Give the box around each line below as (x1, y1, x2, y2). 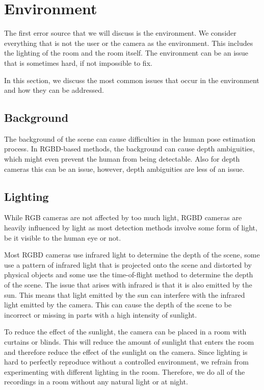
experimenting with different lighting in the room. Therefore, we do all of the (4, 366, 245, 377)
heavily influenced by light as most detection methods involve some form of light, (4, 222, 257, 233)
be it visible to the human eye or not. (4, 232, 121, 243)
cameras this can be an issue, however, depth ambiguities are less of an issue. (4, 163, 245, 174)
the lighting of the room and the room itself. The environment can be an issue (4, 47, 249, 58)
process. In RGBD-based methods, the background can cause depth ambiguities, (4, 143, 255, 154)
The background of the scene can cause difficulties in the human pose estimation (4, 133, 256, 144)
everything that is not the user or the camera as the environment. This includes (4, 37, 253, 48)
